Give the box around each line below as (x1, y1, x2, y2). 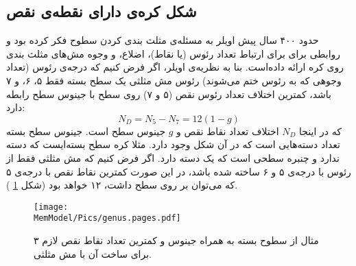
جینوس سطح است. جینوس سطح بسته (6, 123, 166, 138)
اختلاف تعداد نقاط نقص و (176, 123, 279, 138)
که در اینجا (299, 123, 342, 138)
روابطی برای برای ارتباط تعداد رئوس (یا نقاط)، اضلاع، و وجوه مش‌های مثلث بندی (6, 46, 341, 60)
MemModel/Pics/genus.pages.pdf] (34, 213, 181, 223)
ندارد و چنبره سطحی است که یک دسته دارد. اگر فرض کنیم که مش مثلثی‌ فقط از (6, 150, 340, 165)
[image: (34, 202, 69, 212)
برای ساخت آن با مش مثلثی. (34, 246, 152, 261)
